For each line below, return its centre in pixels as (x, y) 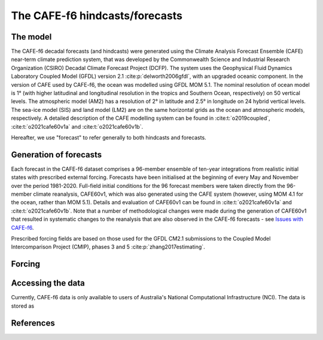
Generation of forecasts (56, 155)
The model (31, 37)
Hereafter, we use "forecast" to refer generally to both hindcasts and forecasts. (109, 137)
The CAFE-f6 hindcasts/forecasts (97, 16)
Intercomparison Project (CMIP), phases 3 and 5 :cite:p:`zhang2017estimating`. (108, 247)
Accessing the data (48, 283)
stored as (23, 306)
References (33, 323)
